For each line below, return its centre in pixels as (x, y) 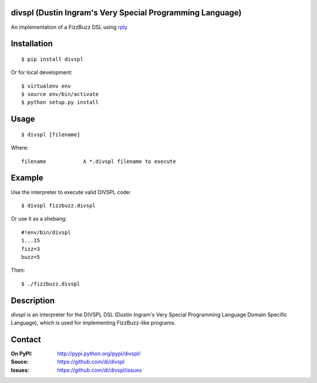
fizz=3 (31, 249)
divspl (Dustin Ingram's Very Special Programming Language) (126, 13)
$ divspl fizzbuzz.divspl (59, 205)
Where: (20, 148)
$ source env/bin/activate (60, 94)
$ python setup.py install (60, 102)
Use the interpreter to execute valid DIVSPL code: (71, 192)
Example (27, 178)
